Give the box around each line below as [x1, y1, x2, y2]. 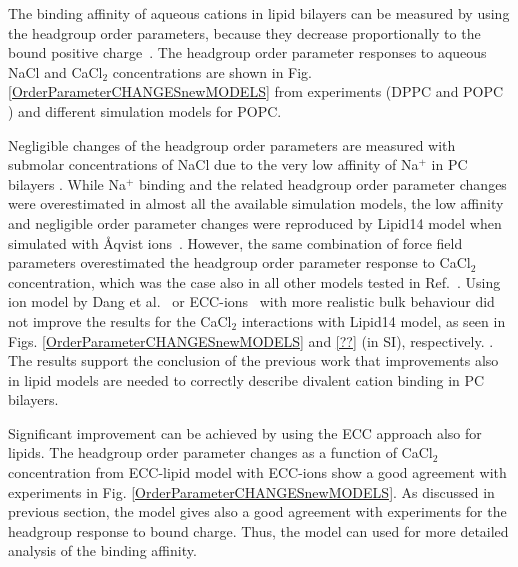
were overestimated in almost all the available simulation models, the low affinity [8, 193, 504, 214]
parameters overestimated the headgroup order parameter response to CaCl [8, 252, 471, 273]
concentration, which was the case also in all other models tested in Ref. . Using [8, 271, 501, 292]
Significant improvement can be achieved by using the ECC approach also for [8, 422, 482, 443]
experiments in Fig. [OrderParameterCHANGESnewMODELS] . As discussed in [8, 481, 495, 502]
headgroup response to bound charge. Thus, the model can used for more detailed [8, 520, 509, 541]
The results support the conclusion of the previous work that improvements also [8, 350, 499, 371]
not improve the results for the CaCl [8, 310, 232, 331]
